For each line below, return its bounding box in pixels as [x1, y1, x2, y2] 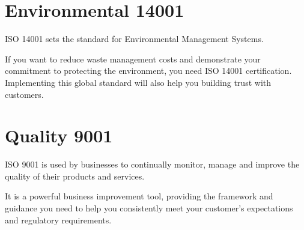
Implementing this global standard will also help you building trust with [5, 76, 272, 88]
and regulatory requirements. [5, 213, 112, 226]
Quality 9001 [5, 123, 113, 148]
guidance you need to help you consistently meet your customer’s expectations [5, 202, 293, 214]
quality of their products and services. [5, 169, 145, 182]
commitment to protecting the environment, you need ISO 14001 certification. [5, 64, 292, 77]
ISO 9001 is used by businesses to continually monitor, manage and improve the [5, 158, 300, 171]
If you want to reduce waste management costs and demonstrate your [5, 52, 261, 65]
